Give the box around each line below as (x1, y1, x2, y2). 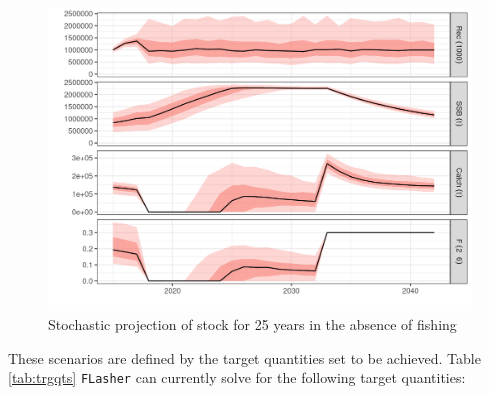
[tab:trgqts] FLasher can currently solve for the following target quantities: (8, 367, 466, 388)
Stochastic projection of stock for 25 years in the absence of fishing (48, 314, 457, 335)
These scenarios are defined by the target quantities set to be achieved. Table (8, 347, 481, 368)
